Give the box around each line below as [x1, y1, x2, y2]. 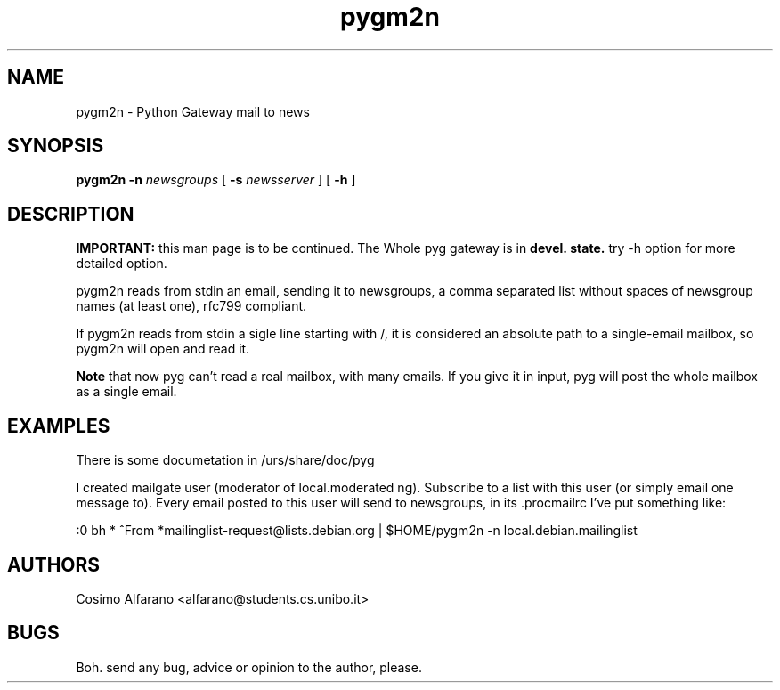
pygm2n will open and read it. [76, 341, 250, 357]
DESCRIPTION [7, 202, 134, 225]
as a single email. [76, 384, 177, 400]
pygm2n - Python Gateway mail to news [76, 103, 310, 119]
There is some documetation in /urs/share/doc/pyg [76, 452, 375, 468]
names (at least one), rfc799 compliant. [76, 298, 307, 314]
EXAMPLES [7, 414, 110, 437]
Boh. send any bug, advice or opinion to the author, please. [76, 659, 422, 675]
